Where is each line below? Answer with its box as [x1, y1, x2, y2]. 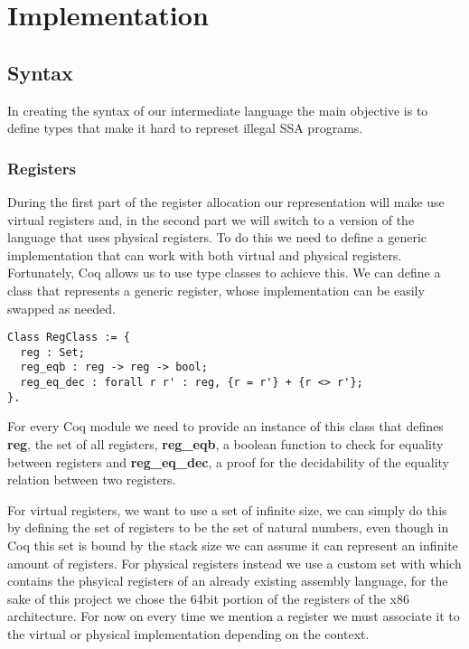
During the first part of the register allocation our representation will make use [7, 192, 445, 211]
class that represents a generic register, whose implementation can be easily [7, 280, 425, 299]
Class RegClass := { [7, 331, 131, 344]
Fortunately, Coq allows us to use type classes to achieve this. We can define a [7, 263, 441, 282]
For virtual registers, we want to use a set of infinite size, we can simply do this [7, 500, 447, 519]
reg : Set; [20, 345, 85, 359]
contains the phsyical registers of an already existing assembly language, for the [7, 571, 448, 590]
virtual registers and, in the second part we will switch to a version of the [7, 210, 415, 229]
